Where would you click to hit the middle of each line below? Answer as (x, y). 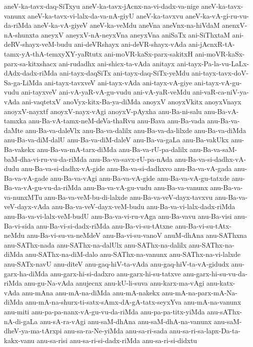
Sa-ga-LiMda (23, 82)
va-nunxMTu (23, 197)
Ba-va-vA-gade (26, 178)
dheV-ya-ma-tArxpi (33, 331)
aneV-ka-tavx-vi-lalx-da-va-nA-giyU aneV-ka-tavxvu (105, 15)
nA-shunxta (21, 34)
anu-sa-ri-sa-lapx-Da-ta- (205, 331)
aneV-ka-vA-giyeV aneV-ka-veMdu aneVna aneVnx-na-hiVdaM (127, 25)
